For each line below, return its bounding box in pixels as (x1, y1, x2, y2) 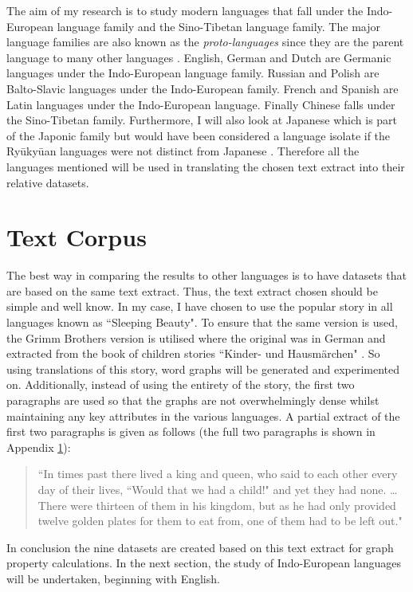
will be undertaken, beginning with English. (6, 570, 220, 586)
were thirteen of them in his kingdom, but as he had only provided (70, 496, 396, 513)
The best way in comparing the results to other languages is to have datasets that (6, 267, 407, 284)
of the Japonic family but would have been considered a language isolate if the (6, 127, 391, 143)
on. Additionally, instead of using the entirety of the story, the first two (6, 376, 355, 393)
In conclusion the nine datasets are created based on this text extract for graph (6, 539, 394, 555)
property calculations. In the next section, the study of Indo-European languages (6, 555, 401, 571)
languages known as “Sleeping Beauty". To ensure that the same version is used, (6, 314, 398, 331)
